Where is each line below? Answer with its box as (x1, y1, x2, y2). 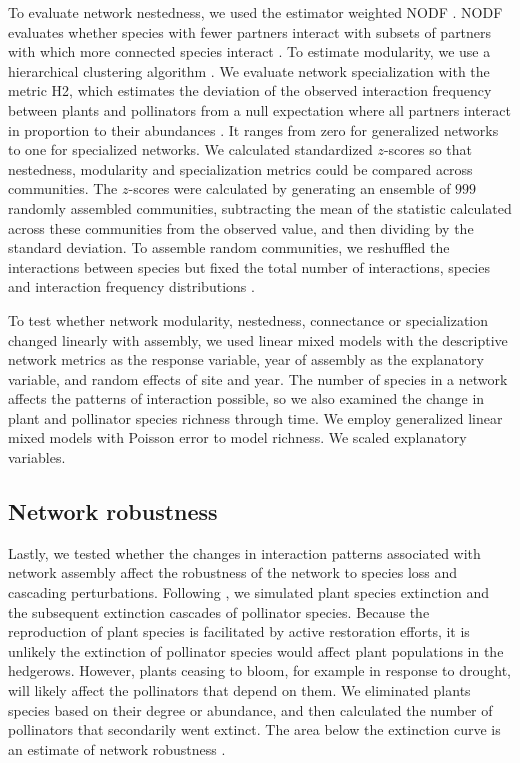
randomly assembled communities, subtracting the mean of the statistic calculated (8, 197, 512, 218)
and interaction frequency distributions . (8, 276, 255, 297)
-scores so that (383, 139, 473, 160)
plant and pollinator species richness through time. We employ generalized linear (8, 407, 503, 428)
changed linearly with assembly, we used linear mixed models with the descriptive (8, 329, 508, 350)
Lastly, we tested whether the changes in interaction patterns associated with (8, 542, 481, 563)
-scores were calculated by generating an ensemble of (128, 178, 451, 199)
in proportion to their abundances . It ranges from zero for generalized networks (8, 119, 499, 140)
